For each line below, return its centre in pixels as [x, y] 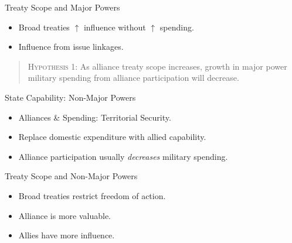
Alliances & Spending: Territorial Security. [95, 117]
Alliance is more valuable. [65, 215]
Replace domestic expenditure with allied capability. [112, 137]
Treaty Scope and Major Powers [62, 7]
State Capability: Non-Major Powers [70, 97]
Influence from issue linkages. [71, 47]
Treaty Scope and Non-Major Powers [71, 176]
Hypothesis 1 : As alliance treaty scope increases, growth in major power [157, 66]
